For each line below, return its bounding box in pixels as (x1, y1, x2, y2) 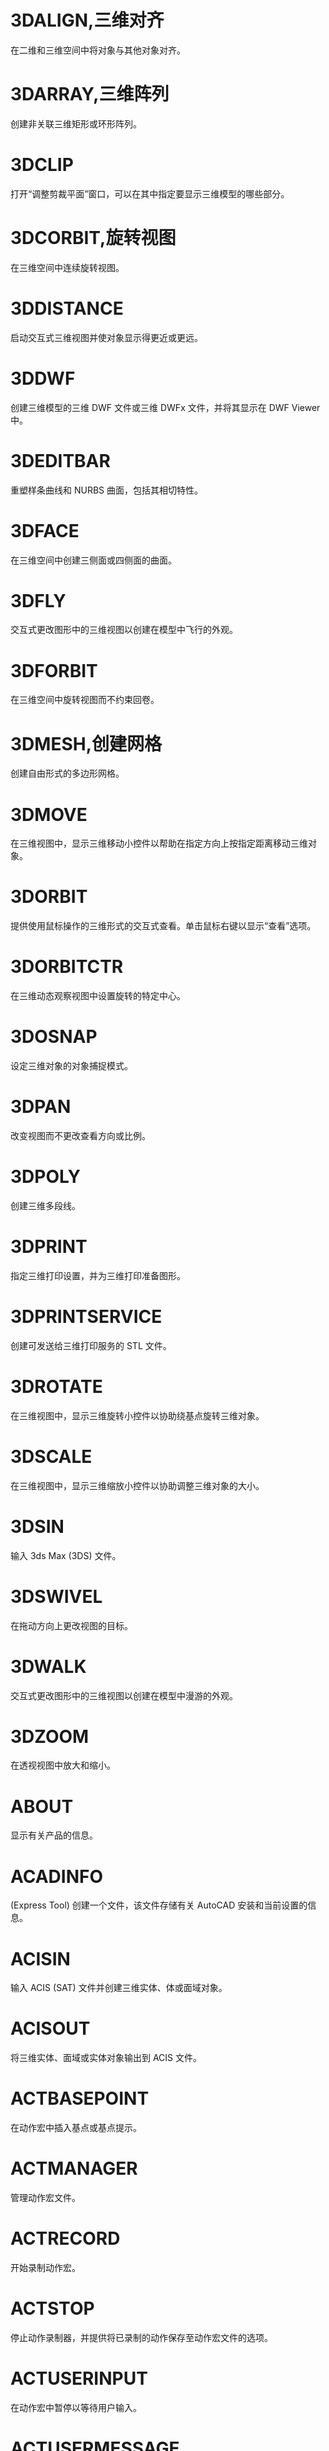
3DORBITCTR (10, 956, 124, 978)
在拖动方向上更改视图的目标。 (10, 1619, 133, 1631)
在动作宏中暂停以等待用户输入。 (10, 2401, 142, 2413)
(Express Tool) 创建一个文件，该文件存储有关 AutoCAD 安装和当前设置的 (10, 1899, 308, 1911)
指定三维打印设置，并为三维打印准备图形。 (10, 1269, 186, 1281)
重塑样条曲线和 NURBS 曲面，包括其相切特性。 (10, 484, 203, 496)
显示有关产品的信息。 (10, 1829, 98, 1841)
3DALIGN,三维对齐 (10, 9, 165, 32)
